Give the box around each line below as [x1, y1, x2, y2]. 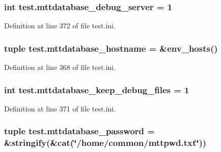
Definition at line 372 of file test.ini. [4, 20, 116, 31]
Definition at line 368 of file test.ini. [4, 62, 116, 72]
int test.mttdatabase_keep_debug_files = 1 [4, 83, 189, 96]
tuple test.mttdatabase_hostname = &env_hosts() [4, 42, 218, 54]
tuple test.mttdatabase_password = [4, 125, 155, 137]
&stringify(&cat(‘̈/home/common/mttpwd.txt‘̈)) [4, 136, 207, 149]
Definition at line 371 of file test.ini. [4, 103, 116, 113]
